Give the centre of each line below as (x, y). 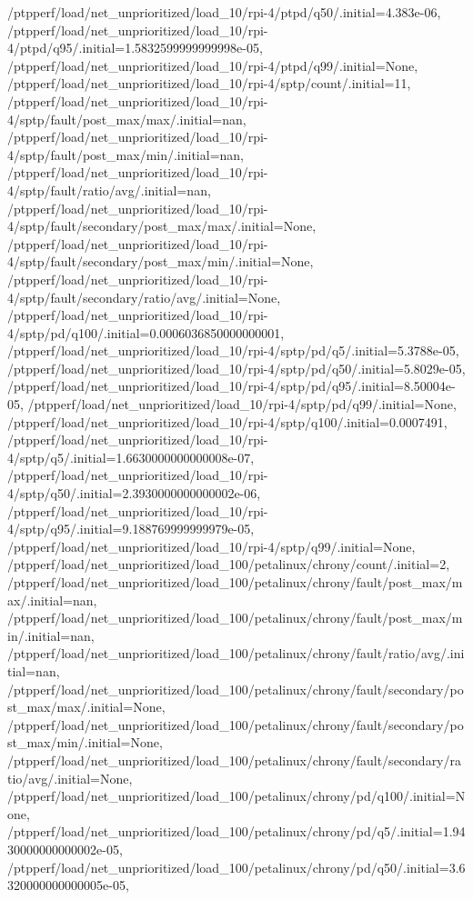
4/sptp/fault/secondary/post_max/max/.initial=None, (162, 226)
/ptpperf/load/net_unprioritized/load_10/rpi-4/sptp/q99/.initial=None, (211, 546)
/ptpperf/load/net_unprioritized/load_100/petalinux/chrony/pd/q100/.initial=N (236, 796)
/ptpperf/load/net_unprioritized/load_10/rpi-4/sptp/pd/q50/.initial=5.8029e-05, (236, 368)
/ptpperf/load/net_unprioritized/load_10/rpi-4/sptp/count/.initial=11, (209, 83)
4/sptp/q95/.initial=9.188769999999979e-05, (131, 529)
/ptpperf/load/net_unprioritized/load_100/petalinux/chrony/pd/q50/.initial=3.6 (236, 867)
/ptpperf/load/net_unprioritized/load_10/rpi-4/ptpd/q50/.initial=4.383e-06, (224, 12)
